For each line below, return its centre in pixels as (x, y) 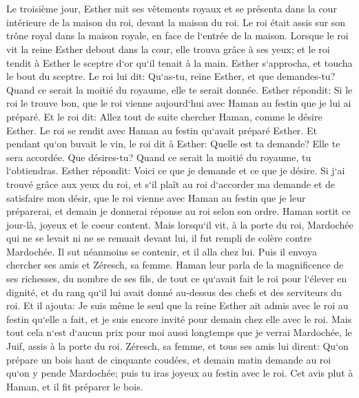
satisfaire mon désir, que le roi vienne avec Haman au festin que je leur (156, 197)
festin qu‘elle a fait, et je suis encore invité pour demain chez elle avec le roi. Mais (179, 318)
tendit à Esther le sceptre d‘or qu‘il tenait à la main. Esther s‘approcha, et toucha (179, 62)
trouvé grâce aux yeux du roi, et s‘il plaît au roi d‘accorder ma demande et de (171, 184)
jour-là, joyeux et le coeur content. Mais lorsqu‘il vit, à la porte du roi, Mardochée (180, 224)
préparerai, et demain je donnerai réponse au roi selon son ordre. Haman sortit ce (178, 211)
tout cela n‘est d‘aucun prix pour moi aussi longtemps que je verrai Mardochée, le (179, 332)
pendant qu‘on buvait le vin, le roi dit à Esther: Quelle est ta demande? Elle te (173, 144)
